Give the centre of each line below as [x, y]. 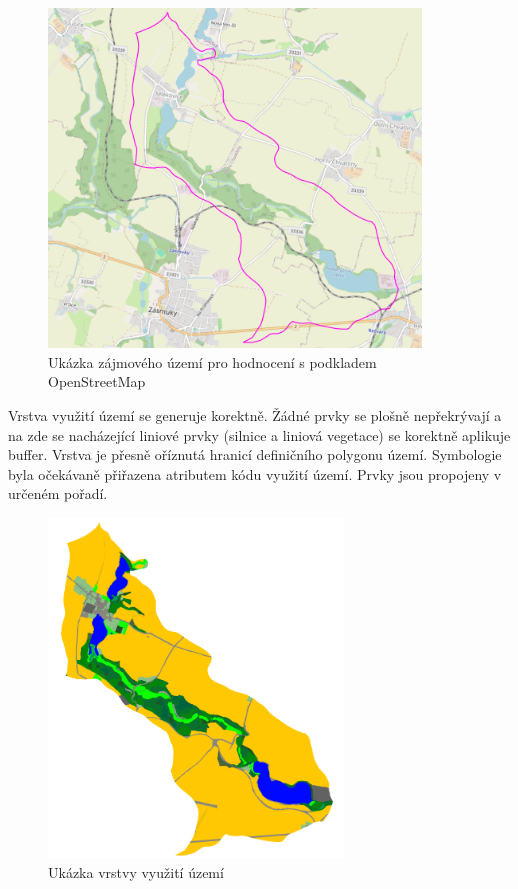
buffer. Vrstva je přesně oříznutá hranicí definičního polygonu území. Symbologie [255, 454]
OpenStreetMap [97, 381]
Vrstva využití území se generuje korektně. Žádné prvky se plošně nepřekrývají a [255, 414]
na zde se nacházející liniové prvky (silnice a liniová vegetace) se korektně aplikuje [259, 434]
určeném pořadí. [58, 493]
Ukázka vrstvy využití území [136, 871]
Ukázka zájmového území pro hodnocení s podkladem [212, 361]
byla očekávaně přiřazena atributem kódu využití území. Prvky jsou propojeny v [255, 473]
